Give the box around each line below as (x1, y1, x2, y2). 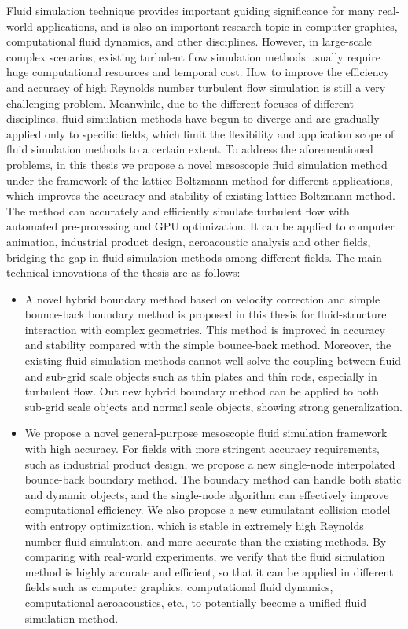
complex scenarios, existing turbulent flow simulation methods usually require (6, 48, 380, 64)
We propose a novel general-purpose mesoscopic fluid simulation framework (24, 425, 388, 441)
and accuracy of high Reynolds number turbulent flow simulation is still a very (6, 79, 386, 95)
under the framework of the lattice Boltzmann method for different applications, (6, 171, 393, 188)
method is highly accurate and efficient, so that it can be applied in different (24, 563, 394, 579)
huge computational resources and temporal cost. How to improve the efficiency (6, 64, 390, 80)
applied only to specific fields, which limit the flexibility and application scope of (6, 125, 395, 142)
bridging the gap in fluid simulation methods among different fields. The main (6, 248, 382, 265)
